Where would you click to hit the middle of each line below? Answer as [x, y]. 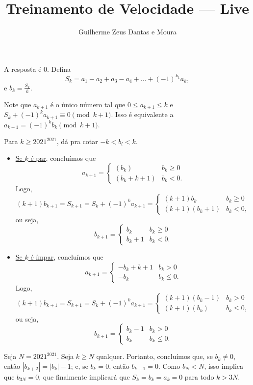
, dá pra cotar [77, 141]
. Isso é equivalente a [142, 114]
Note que [18, 104]
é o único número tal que [88, 104]
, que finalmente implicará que [84, 376]
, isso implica [224, 366]
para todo [199, 376]
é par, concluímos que [63, 158]
